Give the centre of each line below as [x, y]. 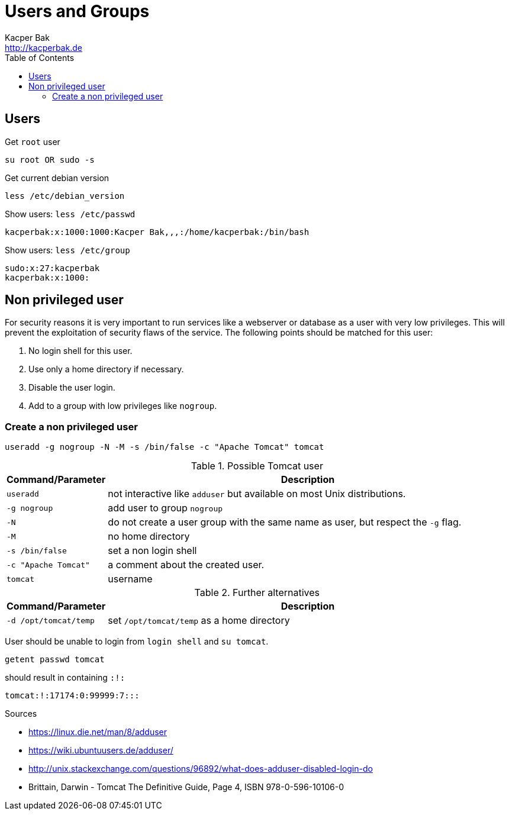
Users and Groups [77, 11]
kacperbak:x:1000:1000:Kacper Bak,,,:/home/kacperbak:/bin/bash [157, 232]
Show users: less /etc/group [67, 250]
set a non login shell [152, 551]
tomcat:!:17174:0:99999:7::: [72, 696]
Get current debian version [57, 178]
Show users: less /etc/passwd [70, 214]
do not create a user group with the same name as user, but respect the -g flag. [285, 522]
